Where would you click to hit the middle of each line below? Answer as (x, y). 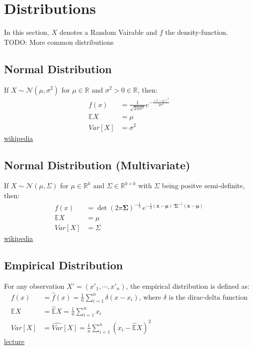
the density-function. (197, 32)
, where (150, 297)
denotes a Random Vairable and (108, 32)
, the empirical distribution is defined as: (188, 286)
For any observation (34, 286)
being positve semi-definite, (203, 185)
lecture (14, 341)
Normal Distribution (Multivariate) (97, 165)
